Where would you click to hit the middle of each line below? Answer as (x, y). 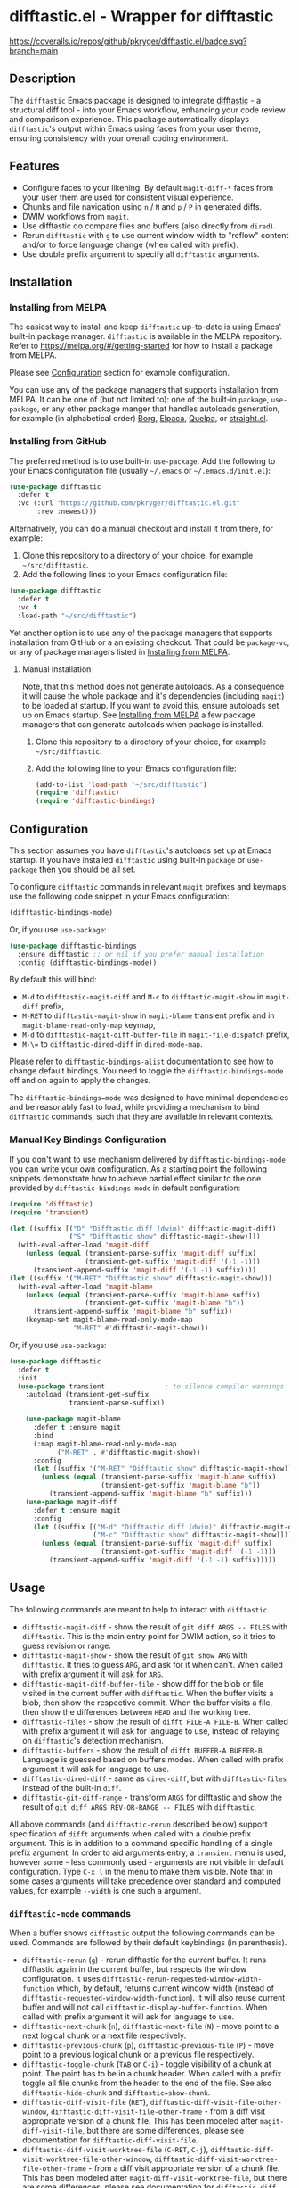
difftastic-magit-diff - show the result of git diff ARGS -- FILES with (155, 1627)
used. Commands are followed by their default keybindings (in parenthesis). (148, 1943)
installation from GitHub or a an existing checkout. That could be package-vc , (149, 642)
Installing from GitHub (58, 442)
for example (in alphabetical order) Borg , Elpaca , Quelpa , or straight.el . (139, 419)
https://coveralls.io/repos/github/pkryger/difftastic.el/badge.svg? (128, 41)
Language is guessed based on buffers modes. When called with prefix (153, 1759)
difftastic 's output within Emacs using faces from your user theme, (135, 128)
